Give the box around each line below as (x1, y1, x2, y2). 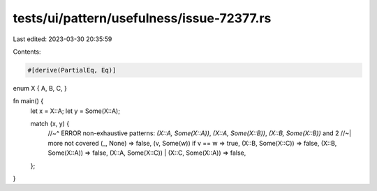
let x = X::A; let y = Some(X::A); (30, 107, 120, 115)
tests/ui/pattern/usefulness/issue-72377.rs (13, 10, 272, 26)
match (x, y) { (30, 119, 70, 128)
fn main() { (13, 97, 44, 105)
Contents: (13, 47, 41, 56)
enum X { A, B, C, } (13, 84, 68, 92)
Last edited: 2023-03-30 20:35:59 (13, 35, 112, 43)
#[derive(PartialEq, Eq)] (27, 66, 117, 74)
